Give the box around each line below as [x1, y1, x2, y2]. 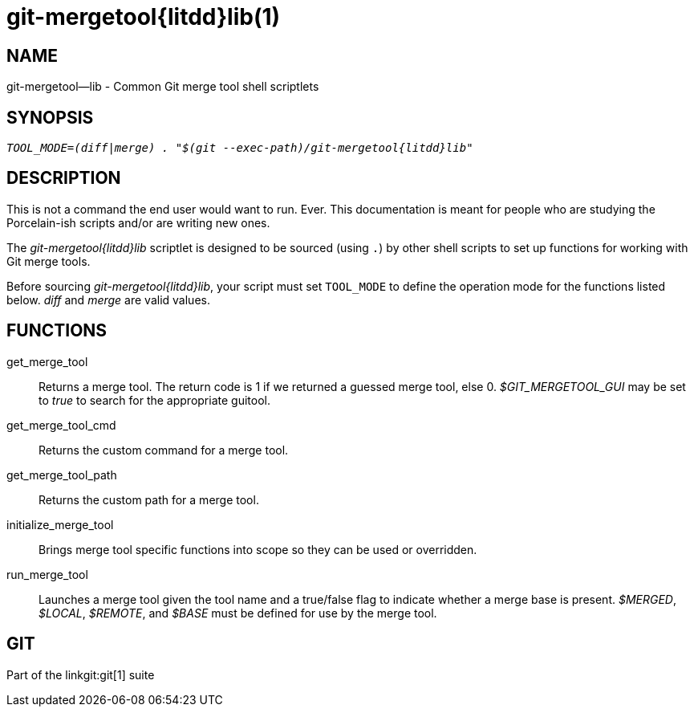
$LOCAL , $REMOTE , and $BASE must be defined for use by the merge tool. [39, 605, 437, 620]
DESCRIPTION [6, 168, 121, 189]
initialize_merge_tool [6, 517, 114, 532]
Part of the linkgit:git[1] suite [6, 667, 155, 682]
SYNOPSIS [6, 107, 94, 128]
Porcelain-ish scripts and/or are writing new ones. [6, 215, 270, 230]
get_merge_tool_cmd [6, 418, 116, 432]
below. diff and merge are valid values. [6, 292, 210, 307]
